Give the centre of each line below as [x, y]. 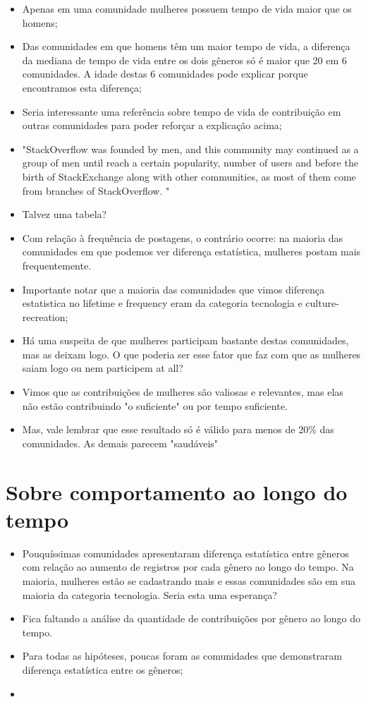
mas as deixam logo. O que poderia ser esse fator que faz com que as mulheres [191, 354]
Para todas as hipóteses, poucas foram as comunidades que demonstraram [182, 656]
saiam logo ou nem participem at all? [103, 368]
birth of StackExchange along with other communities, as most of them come [189, 176]
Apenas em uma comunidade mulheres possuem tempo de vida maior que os [187, 8]
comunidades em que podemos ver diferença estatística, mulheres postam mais [191, 252]
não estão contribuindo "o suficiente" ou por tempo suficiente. [155, 405]
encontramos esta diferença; [82, 87]
